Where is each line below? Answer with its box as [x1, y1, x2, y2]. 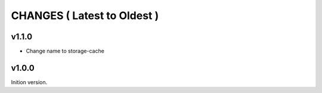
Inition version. [11, 78, 48, 86]
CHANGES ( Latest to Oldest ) [11, 9, 159, 22]
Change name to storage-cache [26, 48, 104, 55]
